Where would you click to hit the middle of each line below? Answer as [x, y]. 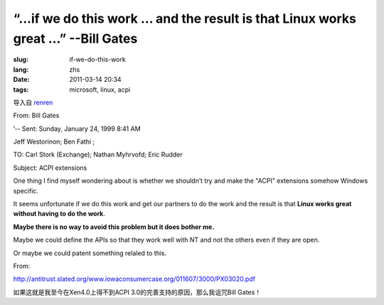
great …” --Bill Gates [75, 38]
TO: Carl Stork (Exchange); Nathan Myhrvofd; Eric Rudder [98, 155]
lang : [21, 69]
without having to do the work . [59, 214]
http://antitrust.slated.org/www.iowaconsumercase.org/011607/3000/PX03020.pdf [134, 279]
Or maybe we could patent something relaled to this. [90, 253]
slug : [21, 60]
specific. [26, 191]
